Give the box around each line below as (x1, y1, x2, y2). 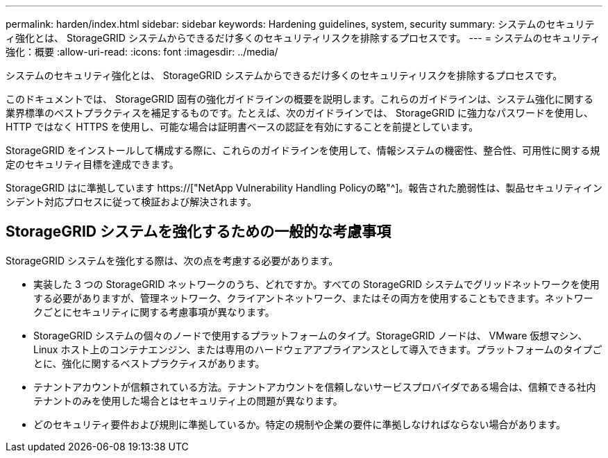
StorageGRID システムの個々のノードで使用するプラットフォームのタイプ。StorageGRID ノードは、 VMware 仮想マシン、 (33, 329, 588, 341)
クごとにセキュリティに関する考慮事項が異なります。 (33, 305, 275, 318)
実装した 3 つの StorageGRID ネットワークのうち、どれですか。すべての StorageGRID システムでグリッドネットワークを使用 (33, 278, 600, 290)
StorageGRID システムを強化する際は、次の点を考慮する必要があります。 (6, 254, 339, 266)
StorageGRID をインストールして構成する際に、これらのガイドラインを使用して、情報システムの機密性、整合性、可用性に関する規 (6, 144, 600, 156)
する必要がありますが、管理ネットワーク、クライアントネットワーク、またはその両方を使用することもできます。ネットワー (33, 291, 593, 304)
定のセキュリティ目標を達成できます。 (6, 158, 179, 170)
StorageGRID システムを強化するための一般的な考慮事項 (6, 223, 391, 241)
